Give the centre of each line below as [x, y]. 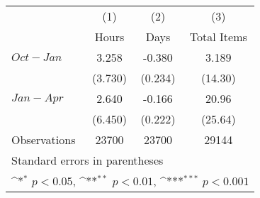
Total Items [218, 37]
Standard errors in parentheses [87, 160]
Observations [44, 139]
